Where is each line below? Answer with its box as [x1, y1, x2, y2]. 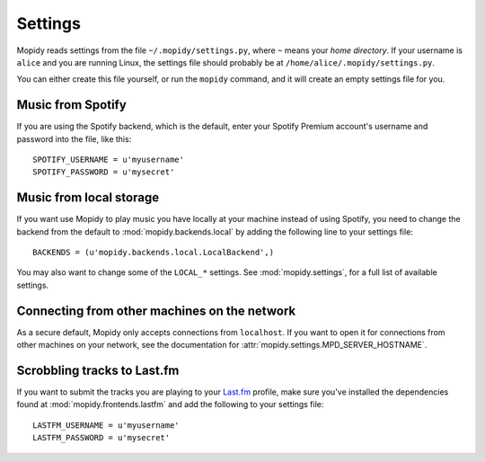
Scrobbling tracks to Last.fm [16, 362, 180, 378]
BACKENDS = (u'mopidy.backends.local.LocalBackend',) [32, 247, 274, 258]
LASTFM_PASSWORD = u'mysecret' [32, 432, 171, 443]
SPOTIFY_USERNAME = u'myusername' [32, 155, 184, 165]
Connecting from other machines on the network [16, 303, 296, 318]
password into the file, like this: [16, 133, 132, 144]
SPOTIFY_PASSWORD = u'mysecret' [32, 167, 175, 177]
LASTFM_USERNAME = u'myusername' [32, 420, 180, 431]
